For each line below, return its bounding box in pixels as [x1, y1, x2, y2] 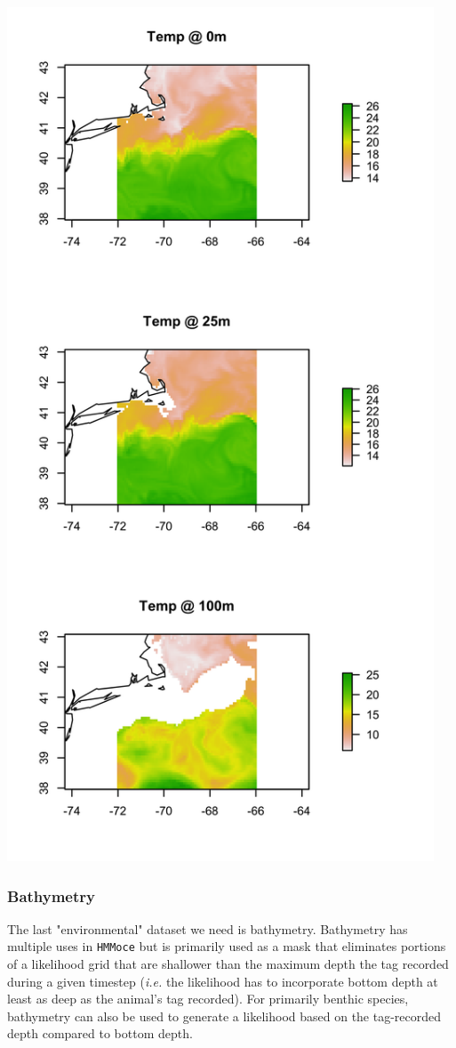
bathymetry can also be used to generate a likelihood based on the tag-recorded [7, 1006, 442, 1025]
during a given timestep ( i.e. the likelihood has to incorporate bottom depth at [7, 971, 438, 990]
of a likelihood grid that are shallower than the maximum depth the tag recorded [7, 955, 449, 973]
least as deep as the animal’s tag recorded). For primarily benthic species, [7, 989, 409, 1008]
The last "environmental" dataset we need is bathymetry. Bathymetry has [7, 919, 408, 938]
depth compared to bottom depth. [7, 1024, 193, 1043]
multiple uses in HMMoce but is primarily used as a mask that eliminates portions [7, 937, 446, 955]
